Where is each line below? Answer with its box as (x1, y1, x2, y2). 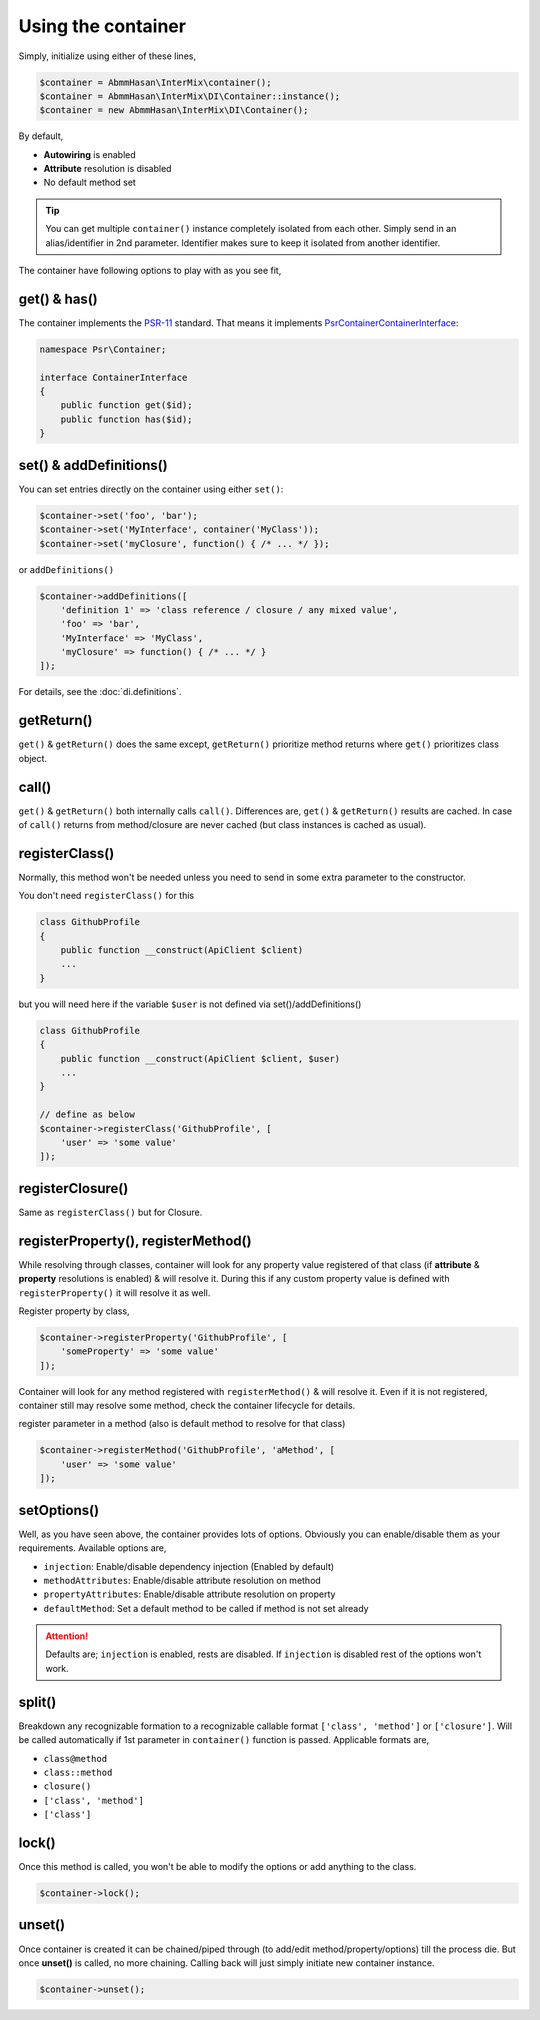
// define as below (39, 1109, 135, 1120)
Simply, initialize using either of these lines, (18, 50, 197, 62)
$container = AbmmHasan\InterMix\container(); (39, 76, 272, 88)
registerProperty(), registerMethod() (18, 1232, 252, 1249)
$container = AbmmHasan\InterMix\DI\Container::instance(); (39, 90, 341, 102)
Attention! (45, 1630, 89, 1642)
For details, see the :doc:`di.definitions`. (18, 686, 182, 698)
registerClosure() (18, 1180, 129, 1197)
